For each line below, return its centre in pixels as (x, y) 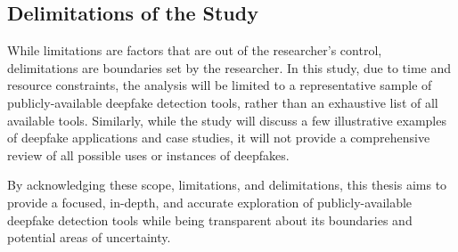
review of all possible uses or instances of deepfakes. (148, 154)
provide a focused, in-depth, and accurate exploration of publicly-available (210, 202)
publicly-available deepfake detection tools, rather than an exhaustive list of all (223, 102)
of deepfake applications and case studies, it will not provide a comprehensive (219, 138)
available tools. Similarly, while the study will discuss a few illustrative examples (227, 120)
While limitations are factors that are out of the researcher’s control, (195, 50)
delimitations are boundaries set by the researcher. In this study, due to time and (229, 67)
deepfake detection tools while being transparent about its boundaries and (210, 219)
